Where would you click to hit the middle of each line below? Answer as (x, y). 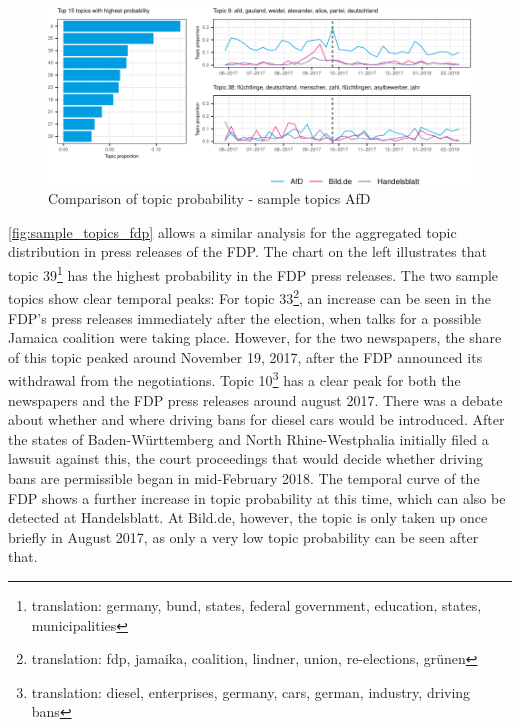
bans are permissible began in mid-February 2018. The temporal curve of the (244, 477)
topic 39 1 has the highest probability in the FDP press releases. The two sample (253, 273)
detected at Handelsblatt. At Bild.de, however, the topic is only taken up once (248, 517)
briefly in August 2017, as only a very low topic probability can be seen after (243, 536)
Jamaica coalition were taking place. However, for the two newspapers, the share (255, 337)
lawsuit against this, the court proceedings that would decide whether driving (245, 458)
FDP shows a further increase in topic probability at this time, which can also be (257, 497)
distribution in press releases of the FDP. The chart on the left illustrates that (247, 251)
